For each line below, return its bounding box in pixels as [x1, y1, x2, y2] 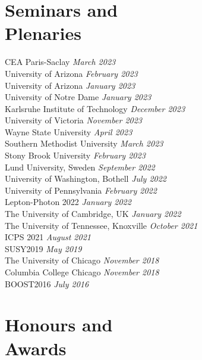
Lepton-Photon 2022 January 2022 [5, 195, 131, 208]
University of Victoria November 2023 [5, 114, 143, 126]
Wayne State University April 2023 [5, 125, 132, 138]
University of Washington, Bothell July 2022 [5, 172, 167, 185]
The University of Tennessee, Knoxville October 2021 [5, 219, 198, 231]
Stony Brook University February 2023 [5, 149, 146, 162]
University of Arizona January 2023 [5, 79, 135, 91]
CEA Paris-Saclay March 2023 [5, 55, 116, 68]
